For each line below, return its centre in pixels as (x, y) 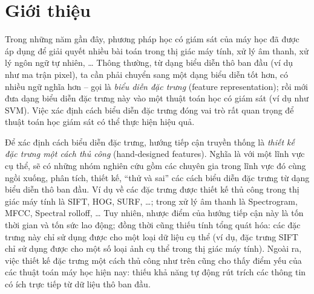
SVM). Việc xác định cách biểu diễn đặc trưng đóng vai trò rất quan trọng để (149, 110)
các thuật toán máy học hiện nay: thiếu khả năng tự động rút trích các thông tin (155, 272)
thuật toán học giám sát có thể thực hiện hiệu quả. (100, 122)
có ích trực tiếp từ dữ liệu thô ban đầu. (78, 284)
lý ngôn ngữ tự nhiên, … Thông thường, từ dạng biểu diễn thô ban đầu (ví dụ (149, 62)
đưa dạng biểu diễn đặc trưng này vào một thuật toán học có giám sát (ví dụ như (157, 98)
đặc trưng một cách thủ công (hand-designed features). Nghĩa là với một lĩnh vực (155, 154)
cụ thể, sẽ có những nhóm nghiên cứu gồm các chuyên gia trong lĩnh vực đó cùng (155, 166)
